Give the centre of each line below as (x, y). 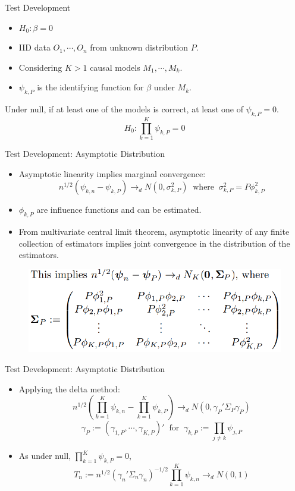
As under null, (45, 456)
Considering (40, 67)
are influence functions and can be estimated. (119, 210)
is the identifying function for (90, 87)
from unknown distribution (139, 47)
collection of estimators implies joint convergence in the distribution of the (154, 243)
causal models (115, 67)
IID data (34, 47)
